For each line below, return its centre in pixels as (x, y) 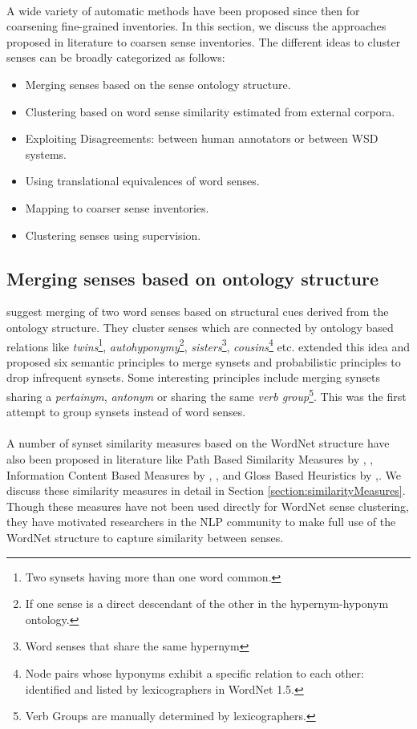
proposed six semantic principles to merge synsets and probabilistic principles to (204, 361)
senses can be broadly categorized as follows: (116, 57)
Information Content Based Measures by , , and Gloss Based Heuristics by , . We (204, 474)
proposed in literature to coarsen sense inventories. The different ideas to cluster (204, 41)
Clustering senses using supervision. (113, 235)
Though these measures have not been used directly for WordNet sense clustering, (208, 506)
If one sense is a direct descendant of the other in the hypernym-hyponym (207, 603)
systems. (46, 154)
